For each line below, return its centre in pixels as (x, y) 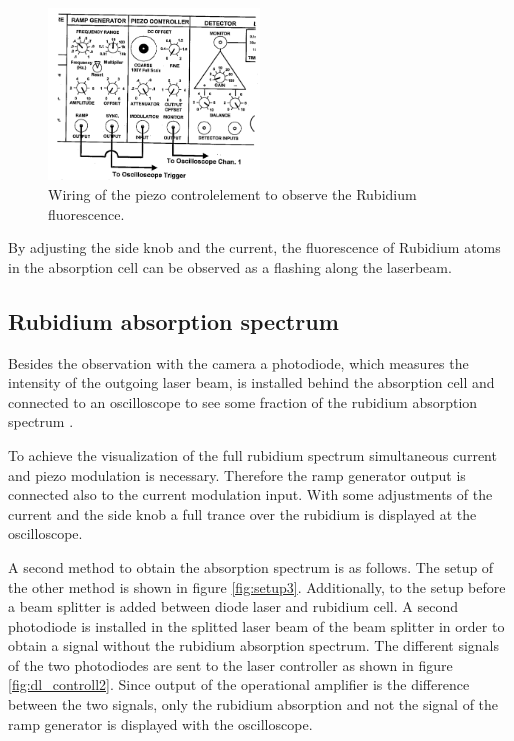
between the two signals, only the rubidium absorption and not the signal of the (253, 704)
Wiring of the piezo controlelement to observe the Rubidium (232, 194)
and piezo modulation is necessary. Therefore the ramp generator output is (237, 474)
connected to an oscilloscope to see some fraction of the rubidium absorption (243, 401)
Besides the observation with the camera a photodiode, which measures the (238, 362)
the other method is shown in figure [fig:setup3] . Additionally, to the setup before (257, 586)
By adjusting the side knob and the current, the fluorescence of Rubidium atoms (254, 247)
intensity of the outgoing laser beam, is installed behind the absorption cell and (251, 382)
